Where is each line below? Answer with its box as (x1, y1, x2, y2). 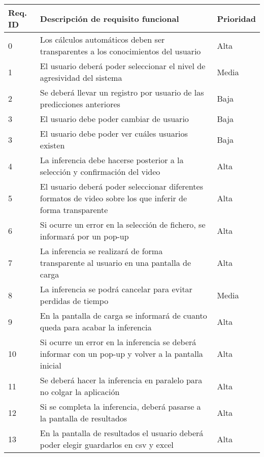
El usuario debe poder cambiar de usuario (40, 113, 189, 125)
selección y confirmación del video (40, 166, 160, 177)
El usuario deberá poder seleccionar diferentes (40, 180, 203, 192)
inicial (40, 359, 61, 371)
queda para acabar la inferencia (40, 321, 152, 333)
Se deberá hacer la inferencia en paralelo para (40, 374, 203, 386)
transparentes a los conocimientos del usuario (40, 45, 201, 57)
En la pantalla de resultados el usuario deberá (40, 427, 204, 439)
